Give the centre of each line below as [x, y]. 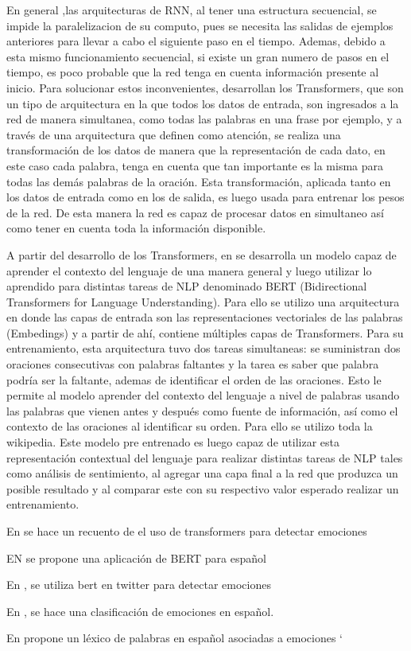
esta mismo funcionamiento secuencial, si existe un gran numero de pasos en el [198, 56]
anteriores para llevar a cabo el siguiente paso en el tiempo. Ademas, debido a [196, 41]
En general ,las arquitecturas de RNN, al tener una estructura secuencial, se [192, 10]
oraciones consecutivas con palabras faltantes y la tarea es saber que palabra [193, 364]
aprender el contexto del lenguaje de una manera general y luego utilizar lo [189, 270]
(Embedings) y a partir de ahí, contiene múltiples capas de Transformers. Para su [205, 332]
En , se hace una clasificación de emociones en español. [140, 611]
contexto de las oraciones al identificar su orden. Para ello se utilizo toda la [190, 426]
